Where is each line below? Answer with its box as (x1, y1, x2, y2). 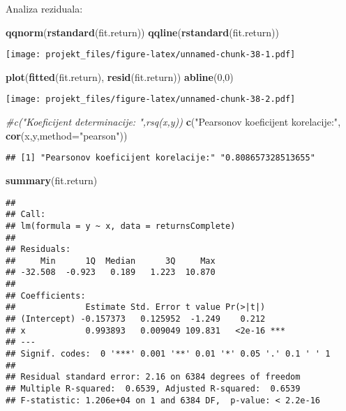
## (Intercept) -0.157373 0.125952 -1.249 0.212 (6, 314, 266, 324)
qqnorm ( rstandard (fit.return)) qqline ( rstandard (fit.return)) (6, 24, 279, 39)
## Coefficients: (6, 290, 86, 301)
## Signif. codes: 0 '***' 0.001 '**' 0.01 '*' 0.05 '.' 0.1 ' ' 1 (6, 349, 331, 359)
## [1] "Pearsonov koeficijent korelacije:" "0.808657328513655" (6, 153, 315, 163)
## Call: (6, 209, 46, 220)
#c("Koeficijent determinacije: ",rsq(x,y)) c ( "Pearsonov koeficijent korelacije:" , (6, 114, 341, 129)
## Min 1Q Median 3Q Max (6, 255, 216, 266)
